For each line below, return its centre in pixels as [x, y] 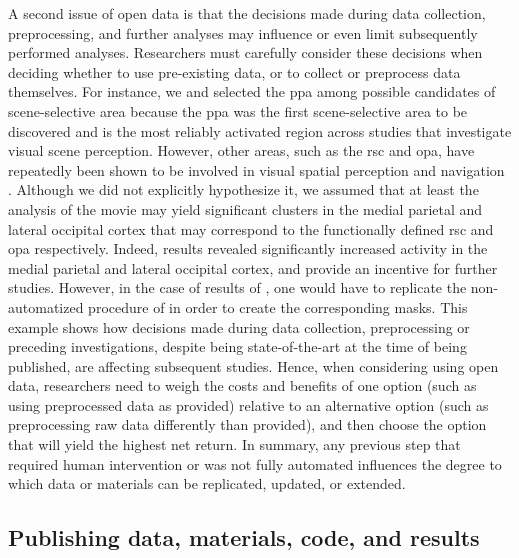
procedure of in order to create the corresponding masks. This [278, 306]
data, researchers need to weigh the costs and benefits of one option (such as [242, 385]
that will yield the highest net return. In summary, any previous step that [234, 444]
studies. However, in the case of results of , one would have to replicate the [237, 287]
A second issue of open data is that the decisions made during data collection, [247, 13]
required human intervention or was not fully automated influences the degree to [255, 463]
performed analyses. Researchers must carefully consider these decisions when [245, 52]
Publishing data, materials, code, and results [244, 537]
